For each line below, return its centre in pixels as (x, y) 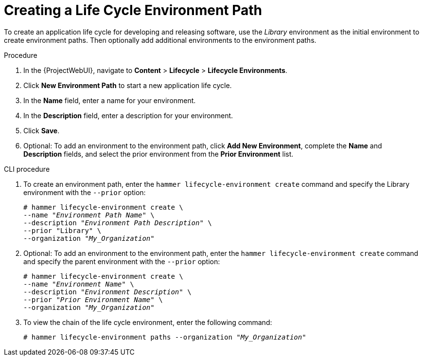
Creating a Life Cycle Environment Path (133, 10)
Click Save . (42, 130)
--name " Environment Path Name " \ (89, 215)
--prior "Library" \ (62, 230)
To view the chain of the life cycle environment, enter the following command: (148, 322)
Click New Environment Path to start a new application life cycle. (128, 85)
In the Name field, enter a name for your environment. (110, 100)
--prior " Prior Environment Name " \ (93, 299)
